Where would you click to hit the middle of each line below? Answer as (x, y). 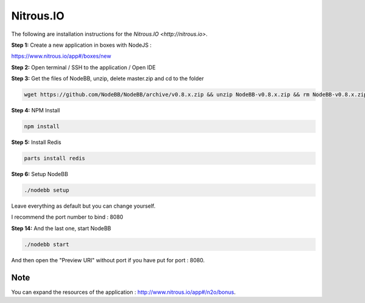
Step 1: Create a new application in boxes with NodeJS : (82, 45)
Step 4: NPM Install (36, 111)
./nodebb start (47, 244)
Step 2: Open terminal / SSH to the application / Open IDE (84, 67)
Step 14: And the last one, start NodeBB (61, 228)
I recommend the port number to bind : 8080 (67, 217)
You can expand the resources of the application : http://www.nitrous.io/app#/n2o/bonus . (123, 292)
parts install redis (54, 158)
